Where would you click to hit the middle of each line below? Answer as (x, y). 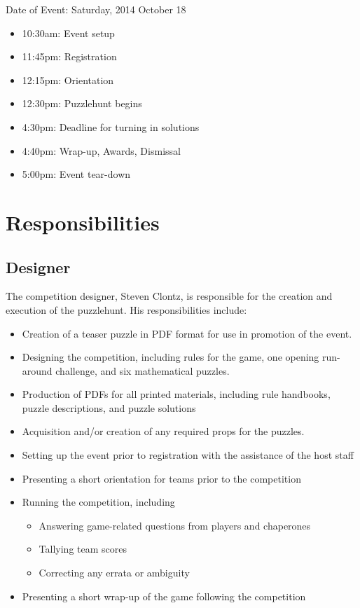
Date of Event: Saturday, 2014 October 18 (96, 9)
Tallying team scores (83, 549)
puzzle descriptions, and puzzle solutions (109, 407)
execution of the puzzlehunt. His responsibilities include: (126, 309)
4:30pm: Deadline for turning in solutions (111, 126)
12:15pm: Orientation (68, 80)
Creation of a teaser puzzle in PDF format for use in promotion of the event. (187, 333)
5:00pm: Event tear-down (76, 174)
